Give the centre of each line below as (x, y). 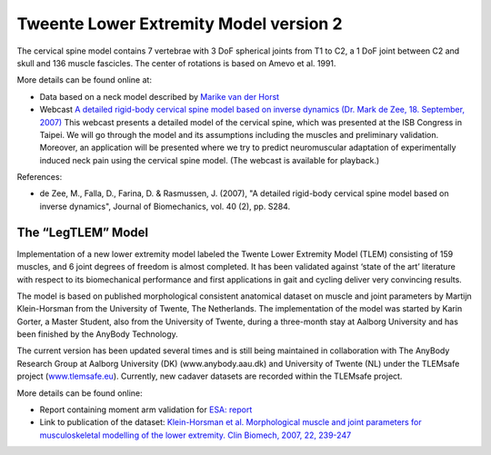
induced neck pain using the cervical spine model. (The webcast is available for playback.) (210, 160)
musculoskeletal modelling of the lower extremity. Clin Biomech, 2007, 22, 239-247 (195, 435)
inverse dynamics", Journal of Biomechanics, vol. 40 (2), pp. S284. (165, 206)
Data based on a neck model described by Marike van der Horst (160, 96)
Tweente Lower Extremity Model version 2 (180, 24)
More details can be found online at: (84, 80)
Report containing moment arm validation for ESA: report (146, 410)
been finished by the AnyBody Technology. (98, 334)
